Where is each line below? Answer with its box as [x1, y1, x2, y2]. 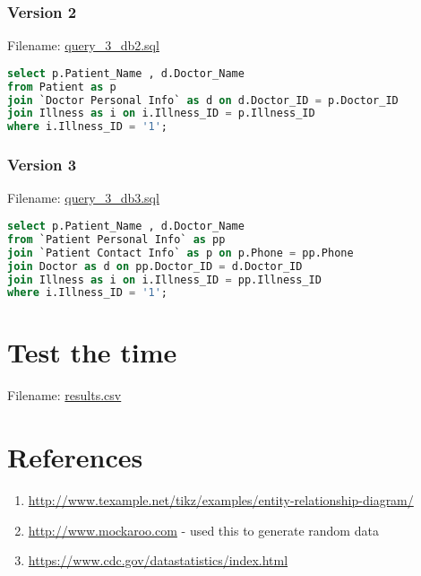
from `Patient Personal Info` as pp [7, 232, 226, 246]
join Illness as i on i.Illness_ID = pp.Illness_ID [7, 273, 322, 286]
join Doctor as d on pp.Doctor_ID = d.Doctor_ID [7, 259, 303, 273]
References [7, 439, 143, 476]
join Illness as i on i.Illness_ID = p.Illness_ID [7, 107, 315, 120]
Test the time [7, 334, 177, 371]
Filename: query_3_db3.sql [7, 188, 159, 207]
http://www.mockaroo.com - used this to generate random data [28, 520, 379, 539]
